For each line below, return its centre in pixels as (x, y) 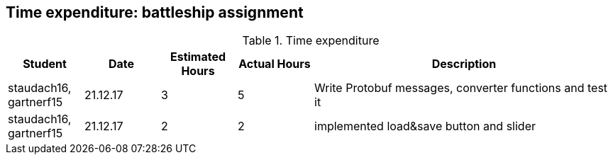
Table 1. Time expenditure (311, 41)
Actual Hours (275, 64)
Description (464, 64)
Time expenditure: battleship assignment (155, 12)
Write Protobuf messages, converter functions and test (461, 88)
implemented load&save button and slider (425, 126)
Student (45, 64)
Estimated (198, 57)
